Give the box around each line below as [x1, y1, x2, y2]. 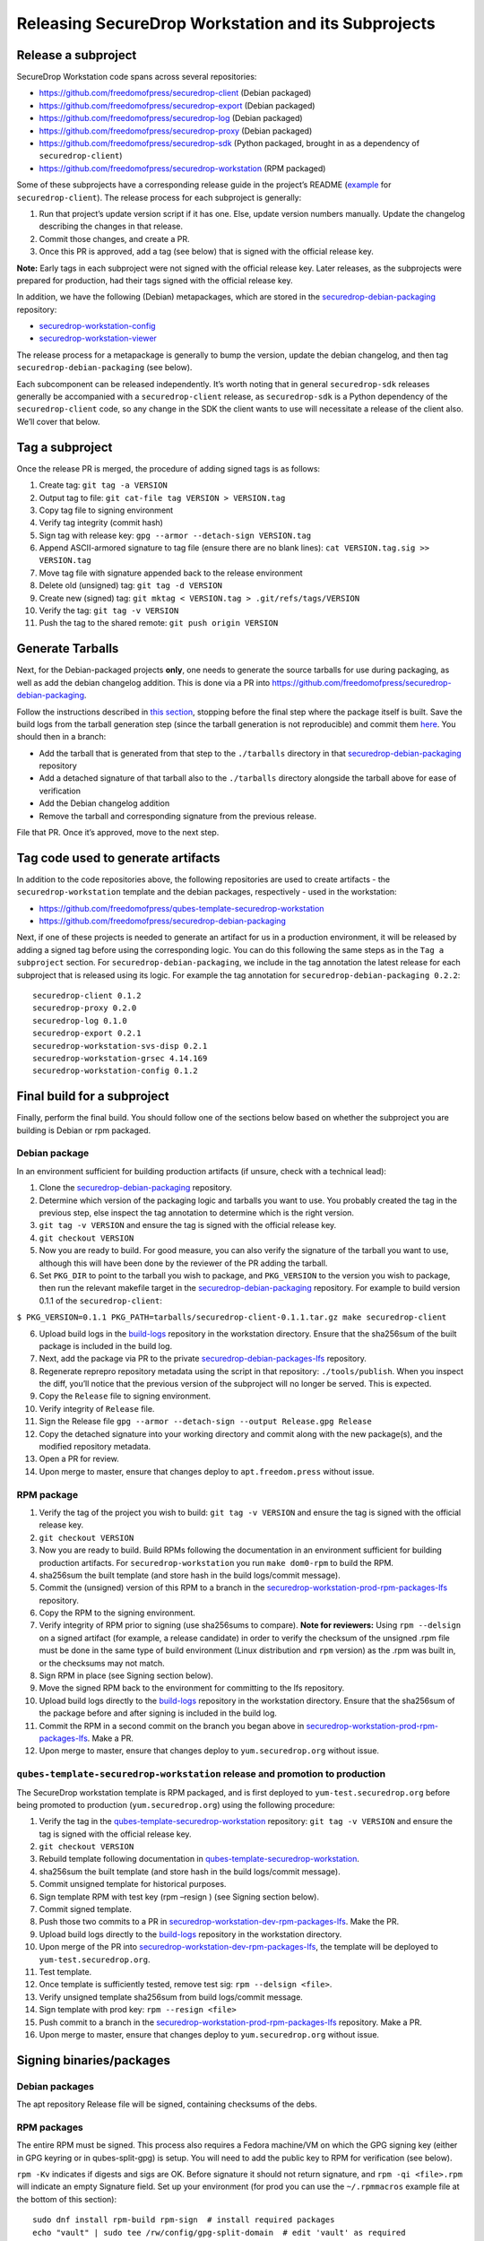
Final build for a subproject [16, 1089, 169, 1104]
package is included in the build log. [39, 1340, 173, 1351]
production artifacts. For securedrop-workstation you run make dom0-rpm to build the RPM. [39, 1557, 394, 1568]
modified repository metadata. [39, 1441, 151, 1452]
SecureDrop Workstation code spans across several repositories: [16, 72, 257, 82]
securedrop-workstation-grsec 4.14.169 [32, 1053, 208, 1063]
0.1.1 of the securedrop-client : [39, 1295, 163, 1306]
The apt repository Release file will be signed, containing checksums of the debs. [16, 2098, 317, 2110]
